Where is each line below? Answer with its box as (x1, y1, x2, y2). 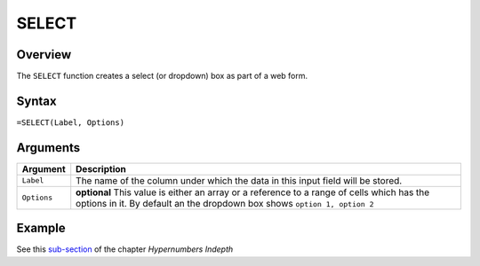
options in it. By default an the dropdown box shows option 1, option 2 (76, 197, 374, 209)
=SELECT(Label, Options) (16, 117, 124, 128)
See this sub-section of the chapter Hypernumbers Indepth (16, 244, 234, 254)
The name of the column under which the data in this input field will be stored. (76, 174, 403, 186)
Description (76, 162, 126, 175)
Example (16, 221, 66, 236)
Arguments (16, 140, 81, 155)
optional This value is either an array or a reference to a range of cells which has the (76, 186, 430, 199)
